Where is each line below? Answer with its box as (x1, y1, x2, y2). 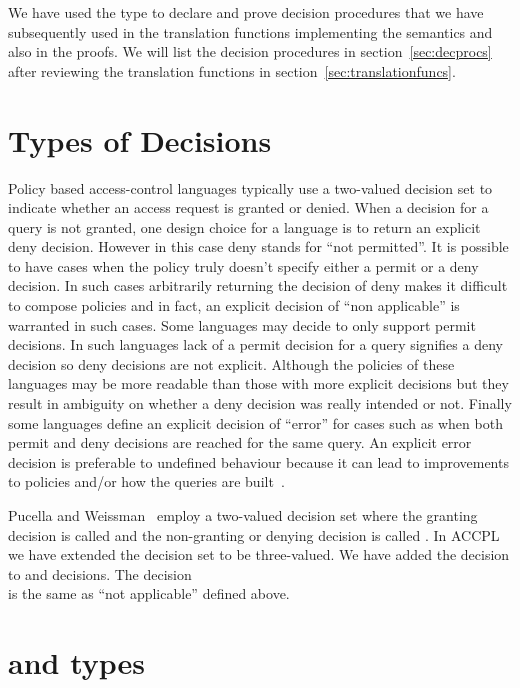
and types (8, 642, 146, 683)
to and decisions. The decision (8, 563, 192, 584)
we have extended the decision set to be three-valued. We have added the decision (8, 544, 510, 565)
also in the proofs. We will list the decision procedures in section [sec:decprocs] (8, 41, 492, 62)
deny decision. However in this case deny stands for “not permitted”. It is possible (8, 236, 509, 257)
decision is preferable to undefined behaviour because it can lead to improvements (8, 451, 509, 472)
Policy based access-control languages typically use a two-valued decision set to (8, 177, 493, 198)
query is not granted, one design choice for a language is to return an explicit (8, 216, 481, 237)
